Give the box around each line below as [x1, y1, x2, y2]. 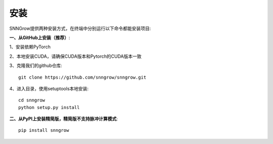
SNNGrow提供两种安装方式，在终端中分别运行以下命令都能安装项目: [9, 25, 151, 31]
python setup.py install [18, 104, 80, 110]
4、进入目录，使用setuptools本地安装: [9, 85, 89, 91]
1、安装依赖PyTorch [9, 44, 51, 50]
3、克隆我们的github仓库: [9, 62, 63, 68]
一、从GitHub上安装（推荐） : [9, 34, 70, 41]
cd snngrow [18, 97, 45, 103]
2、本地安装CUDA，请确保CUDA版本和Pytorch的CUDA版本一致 [9, 53, 142, 59]
